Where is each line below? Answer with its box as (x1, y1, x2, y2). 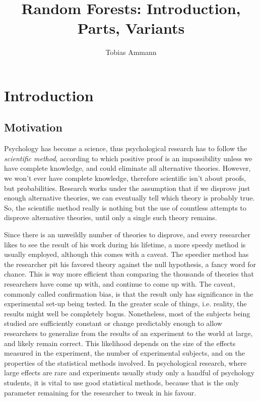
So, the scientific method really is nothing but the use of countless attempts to (4, 202, 246, 213)
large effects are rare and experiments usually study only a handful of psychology (4, 367, 254, 378)
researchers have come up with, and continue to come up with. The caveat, (4, 279, 235, 289)
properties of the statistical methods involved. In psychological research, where (4, 357, 247, 368)
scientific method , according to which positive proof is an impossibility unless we (4, 153, 252, 163)
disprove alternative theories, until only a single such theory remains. (4, 212, 217, 223)
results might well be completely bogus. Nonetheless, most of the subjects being (4, 308, 250, 318)
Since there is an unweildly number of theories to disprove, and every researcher (4, 229, 251, 240)
